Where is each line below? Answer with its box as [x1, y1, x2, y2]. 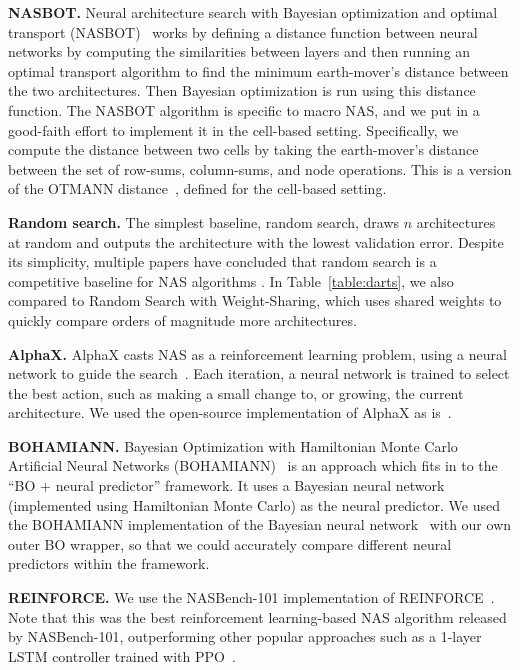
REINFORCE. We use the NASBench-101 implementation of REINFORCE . [8, 587, 495, 608]
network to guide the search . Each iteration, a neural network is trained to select [8, 363, 510, 384]
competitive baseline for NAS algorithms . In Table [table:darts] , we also [8, 270, 454, 291]
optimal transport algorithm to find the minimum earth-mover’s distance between [8, 60, 509, 81]
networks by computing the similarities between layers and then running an [8, 41, 471, 62]
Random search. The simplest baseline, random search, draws [8, 211, 400, 232]
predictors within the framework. [8, 553, 210, 574]
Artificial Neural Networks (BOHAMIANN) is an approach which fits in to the [8, 455, 498, 476]
